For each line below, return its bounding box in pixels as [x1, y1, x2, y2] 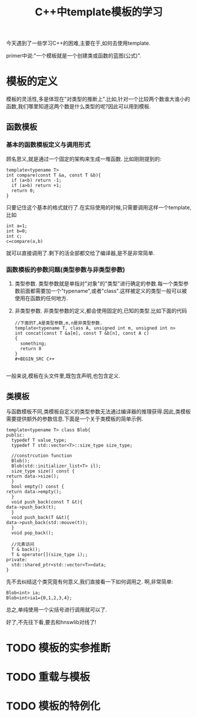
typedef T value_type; [11, 437, 67, 443]
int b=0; [6, 228, 28, 234]
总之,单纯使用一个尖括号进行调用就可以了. [6, 606, 108, 613]
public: [6, 432, 25, 438]
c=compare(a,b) [6, 238, 44, 244]
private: [6, 556, 28, 562]
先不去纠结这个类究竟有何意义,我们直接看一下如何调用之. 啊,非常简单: [6, 578, 173, 585]
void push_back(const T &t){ [11, 499, 83, 505]
